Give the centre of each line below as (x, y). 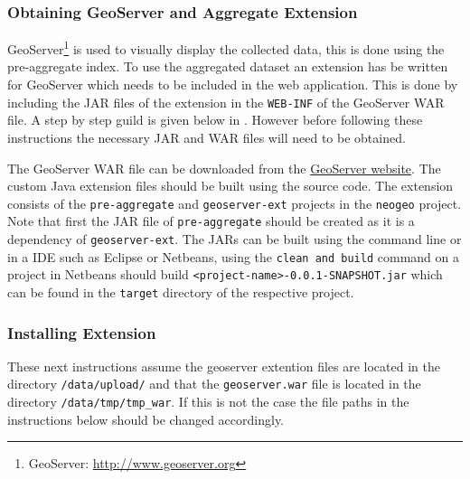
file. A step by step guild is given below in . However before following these (215, 120)
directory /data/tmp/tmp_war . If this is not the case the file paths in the (208, 402)
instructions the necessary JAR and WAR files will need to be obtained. (207, 137)
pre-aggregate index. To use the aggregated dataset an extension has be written (228, 66)
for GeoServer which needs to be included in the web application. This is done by (233, 85)
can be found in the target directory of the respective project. (181, 291)
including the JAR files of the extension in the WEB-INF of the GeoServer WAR (226, 102)
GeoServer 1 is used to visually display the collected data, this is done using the (226, 47)
